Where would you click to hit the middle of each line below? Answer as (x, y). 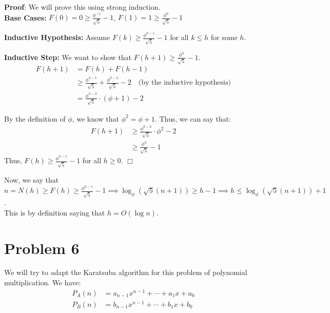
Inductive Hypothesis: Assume (57, 37)
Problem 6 (42, 248)
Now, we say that (32, 179)
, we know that (96, 118)
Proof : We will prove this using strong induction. (82, 7)
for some (224, 37)
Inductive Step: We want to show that (68, 57)
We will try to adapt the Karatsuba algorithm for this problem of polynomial (126, 272)
